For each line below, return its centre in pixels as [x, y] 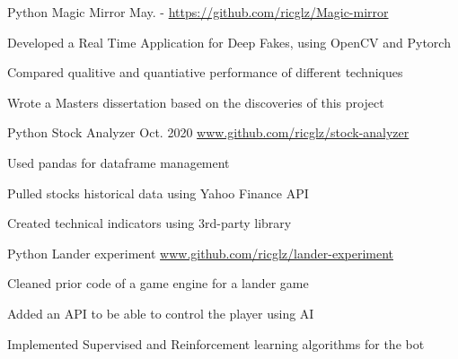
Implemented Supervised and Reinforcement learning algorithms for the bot [216, 343]
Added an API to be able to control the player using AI [161, 313]
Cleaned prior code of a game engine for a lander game [158, 283]
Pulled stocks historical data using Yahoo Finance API [158, 193]
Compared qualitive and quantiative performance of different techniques [205, 72]
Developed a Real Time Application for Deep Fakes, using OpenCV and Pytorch [229, 42]
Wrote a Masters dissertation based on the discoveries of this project [196, 102]
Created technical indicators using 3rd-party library [150, 223]
